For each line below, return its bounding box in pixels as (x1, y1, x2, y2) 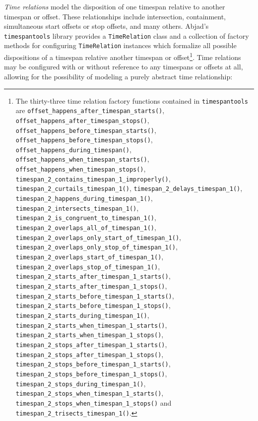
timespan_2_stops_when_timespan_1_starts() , (15, 388, 164, 398)
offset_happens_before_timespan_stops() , (15, 134, 153, 145)
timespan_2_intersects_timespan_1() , (15, 202, 139, 213)
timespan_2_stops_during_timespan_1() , (15, 378, 146, 388)
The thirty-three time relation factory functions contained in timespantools (15, 95, 249, 106)
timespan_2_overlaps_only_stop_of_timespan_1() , (15, 241, 178, 252)
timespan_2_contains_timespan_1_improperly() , (15, 173, 171, 183)
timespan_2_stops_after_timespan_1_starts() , (15, 339, 167, 349)
